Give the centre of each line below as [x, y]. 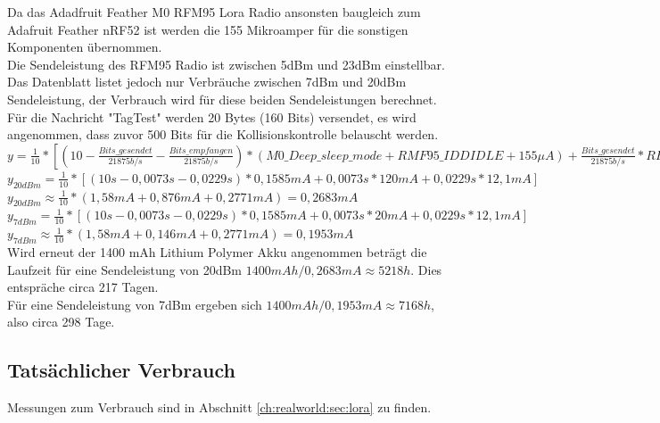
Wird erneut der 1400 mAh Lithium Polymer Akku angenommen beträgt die [217, 251]
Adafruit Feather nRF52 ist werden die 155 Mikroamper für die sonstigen [208, 29]
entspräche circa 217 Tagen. [83, 287]
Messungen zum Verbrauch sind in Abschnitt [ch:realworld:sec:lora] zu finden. [219, 407]
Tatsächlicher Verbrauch [121, 370]
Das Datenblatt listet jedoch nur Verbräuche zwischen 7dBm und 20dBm [207, 82]
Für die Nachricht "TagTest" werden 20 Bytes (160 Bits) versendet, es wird [212, 116]
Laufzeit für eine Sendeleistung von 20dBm [125, 269]
